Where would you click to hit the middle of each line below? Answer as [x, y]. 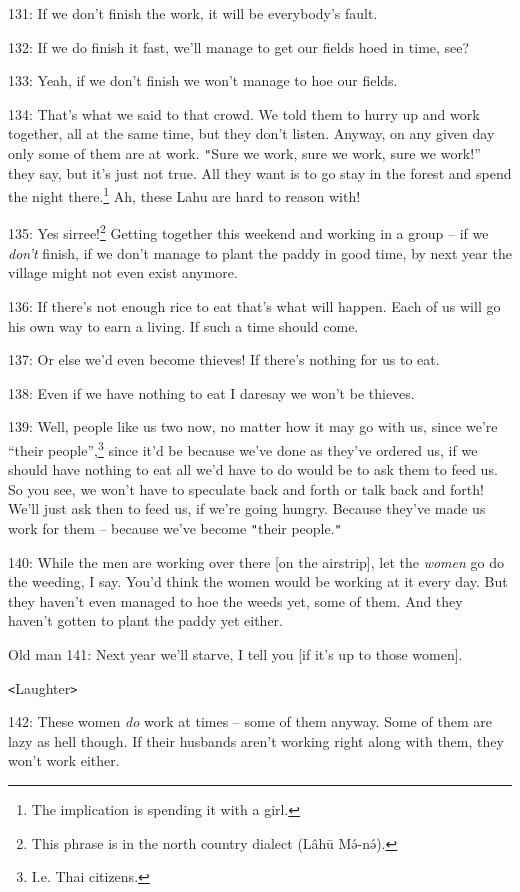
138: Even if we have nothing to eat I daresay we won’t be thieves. [211, 392]
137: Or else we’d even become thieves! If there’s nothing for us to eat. [224, 359]
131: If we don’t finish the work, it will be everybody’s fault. [193, 13]
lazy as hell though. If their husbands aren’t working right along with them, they [256, 740]
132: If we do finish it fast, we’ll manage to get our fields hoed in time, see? [239, 46]
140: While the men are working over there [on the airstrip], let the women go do [256, 561]
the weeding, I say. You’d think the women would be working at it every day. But [258, 581]
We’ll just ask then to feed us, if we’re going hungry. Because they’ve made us [247, 508]
